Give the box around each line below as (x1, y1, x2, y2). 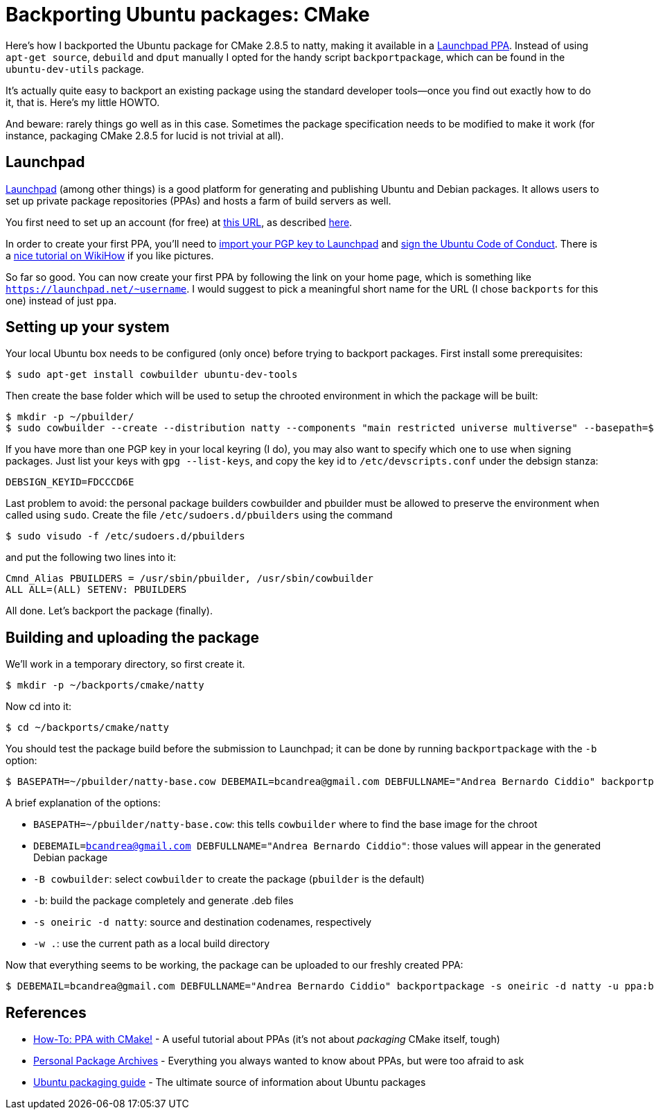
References (6, 1003, 87, 1021)
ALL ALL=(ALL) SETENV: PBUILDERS (6, 584, 187, 596)
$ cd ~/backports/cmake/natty (6, 722, 170, 734)
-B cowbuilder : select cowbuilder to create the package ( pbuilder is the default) (33, 873, 425, 885)
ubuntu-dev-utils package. (6, 62, 144, 75)
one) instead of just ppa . (6, 294, 117, 306)
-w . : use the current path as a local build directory (33, 937, 270, 950)
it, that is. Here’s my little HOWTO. (6, 96, 160, 108)
